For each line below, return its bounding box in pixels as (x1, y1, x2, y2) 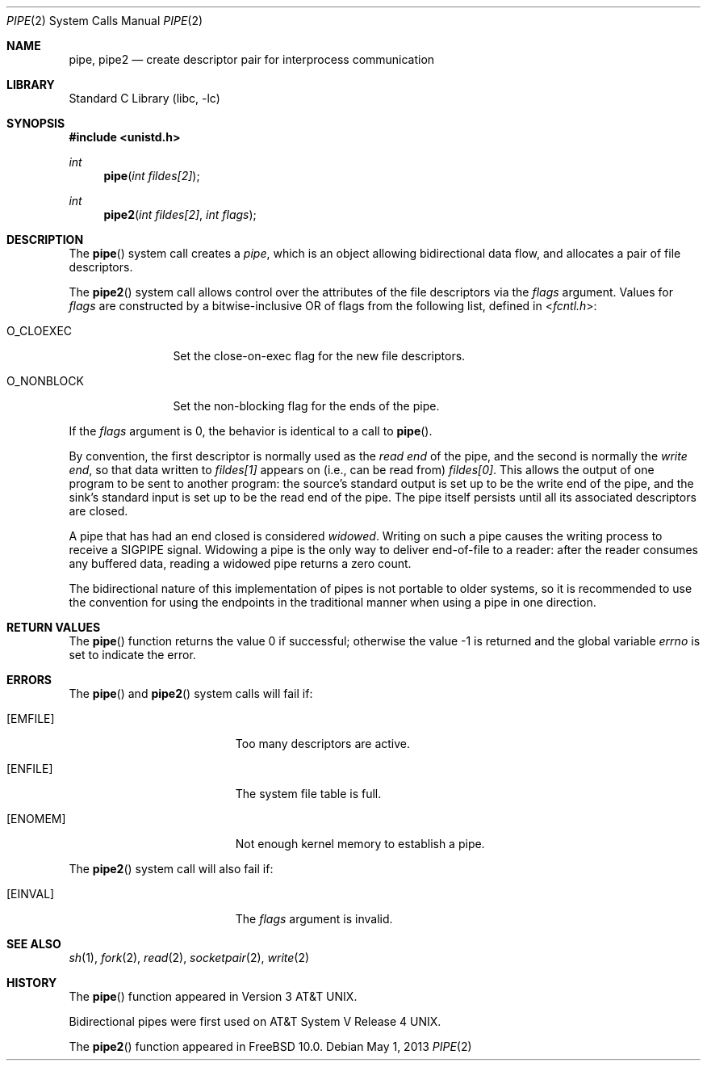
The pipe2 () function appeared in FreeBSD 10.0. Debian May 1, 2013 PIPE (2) (69, 1040, 472, 1053)
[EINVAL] (6, 887, 55, 901)
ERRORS (6, 673, 52, 687)
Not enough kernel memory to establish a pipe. (235, 837, 485, 851)
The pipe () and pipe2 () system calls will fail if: (69, 687, 313, 700)
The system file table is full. (235, 787, 382, 800)
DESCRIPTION (6, 233, 84, 246)
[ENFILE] (6, 762, 53, 775)
